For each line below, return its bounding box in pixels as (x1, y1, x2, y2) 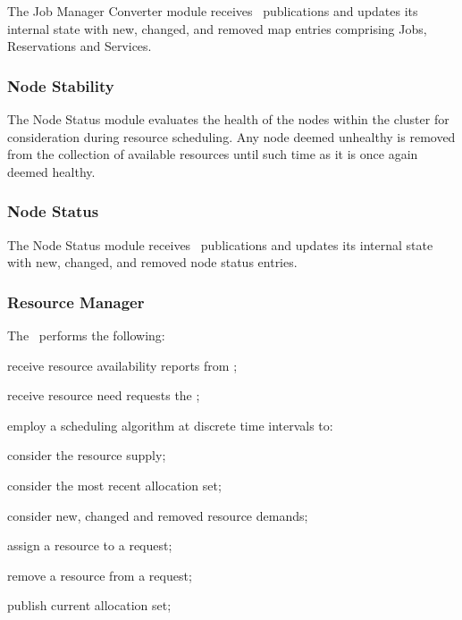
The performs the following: (7, 326, 165, 344)
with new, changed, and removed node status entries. (7, 253, 298, 272)
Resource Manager (7, 290, 145, 313)
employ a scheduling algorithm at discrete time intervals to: (7, 415, 333, 434)
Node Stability (7, 74, 114, 96)
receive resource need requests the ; (7, 386, 200, 405)
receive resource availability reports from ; (7, 356, 238, 374)
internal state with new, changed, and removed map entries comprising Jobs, (7, 19, 427, 38)
